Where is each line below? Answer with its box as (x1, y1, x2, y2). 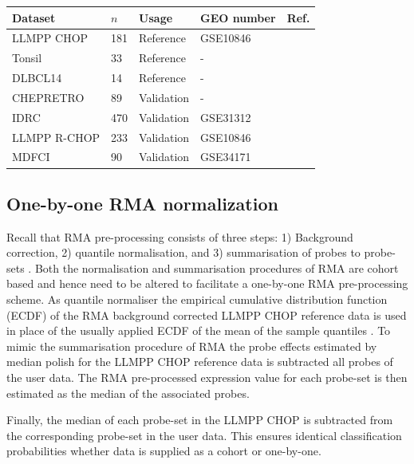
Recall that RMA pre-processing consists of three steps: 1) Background (6, 228, 353, 245)
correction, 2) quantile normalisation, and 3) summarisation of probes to (6, 244, 361, 261)
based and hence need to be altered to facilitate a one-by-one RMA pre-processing (6, 275, 408, 292)
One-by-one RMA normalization (6, 191, 278, 215)
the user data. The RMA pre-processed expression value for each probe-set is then (6, 369, 408, 386)
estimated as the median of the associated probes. (6, 384, 250, 401)
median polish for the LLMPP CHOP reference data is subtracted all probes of (6, 353, 393, 370)
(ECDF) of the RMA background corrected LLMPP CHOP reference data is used (6, 306, 407, 323)
